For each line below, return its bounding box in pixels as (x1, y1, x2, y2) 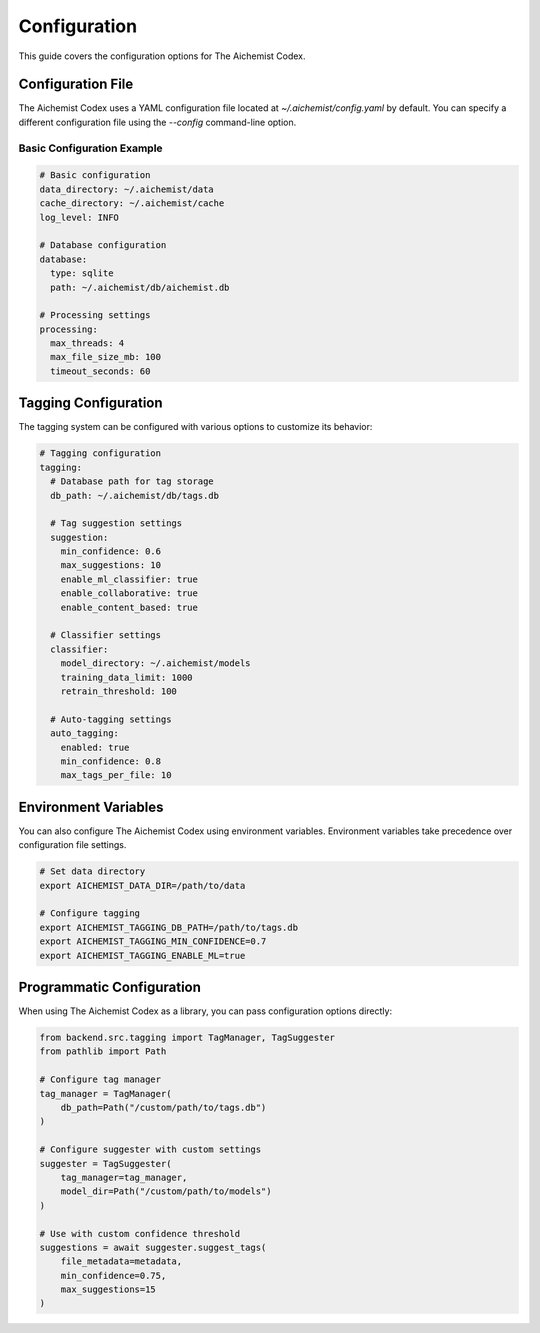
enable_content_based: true (60, 601, 199, 613)
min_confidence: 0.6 (60, 546, 162, 557)
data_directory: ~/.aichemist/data (39, 183, 214, 195)
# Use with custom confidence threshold (39, 1228, 240, 1239)
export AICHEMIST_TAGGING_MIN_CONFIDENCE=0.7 (39, 936, 267, 947)
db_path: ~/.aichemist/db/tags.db (50, 490, 220, 501)
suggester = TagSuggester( (39, 1158, 172, 1169)
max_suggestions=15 (60, 1284, 157, 1295)
